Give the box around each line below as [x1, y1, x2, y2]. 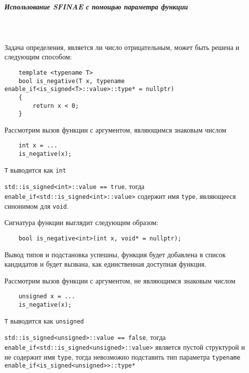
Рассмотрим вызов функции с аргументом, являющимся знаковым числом [4, 124, 226, 135]
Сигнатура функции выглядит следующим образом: [4, 217, 159, 228]
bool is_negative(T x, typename [18, 77, 125, 85]
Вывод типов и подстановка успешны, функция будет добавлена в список [4, 249, 226, 259]
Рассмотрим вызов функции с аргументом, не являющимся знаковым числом [4, 275, 236, 285]
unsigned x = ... [18, 293, 76, 300]
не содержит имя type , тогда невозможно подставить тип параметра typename [4, 351, 241, 362]
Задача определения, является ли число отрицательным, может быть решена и [4, 42, 240, 52]
